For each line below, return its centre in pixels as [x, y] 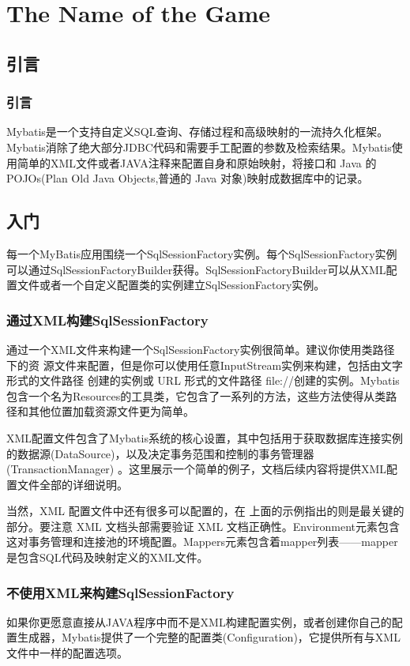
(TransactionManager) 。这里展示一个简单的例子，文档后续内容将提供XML [197, 469]
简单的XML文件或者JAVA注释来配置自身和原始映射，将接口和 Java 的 [197, 162]
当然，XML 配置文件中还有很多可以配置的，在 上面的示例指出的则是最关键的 [205, 511]
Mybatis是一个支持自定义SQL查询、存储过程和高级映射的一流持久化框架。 [197, 132]
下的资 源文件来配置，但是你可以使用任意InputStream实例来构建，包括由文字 [205, 365]
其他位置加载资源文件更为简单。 [111, 411]
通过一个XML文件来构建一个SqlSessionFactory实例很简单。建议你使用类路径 [201, 349]
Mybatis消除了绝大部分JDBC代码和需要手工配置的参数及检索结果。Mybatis [199, 147]
